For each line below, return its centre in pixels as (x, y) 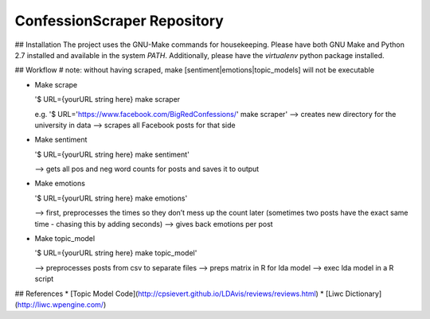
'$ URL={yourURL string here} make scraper (107, 99)
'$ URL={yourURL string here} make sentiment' (112, 154)
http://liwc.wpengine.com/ (60, 304)
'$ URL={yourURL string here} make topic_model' (116, 253)
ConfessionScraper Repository (119, 21)
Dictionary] (364, 294)
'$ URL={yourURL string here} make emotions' (111, 198)
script (44, 279)
